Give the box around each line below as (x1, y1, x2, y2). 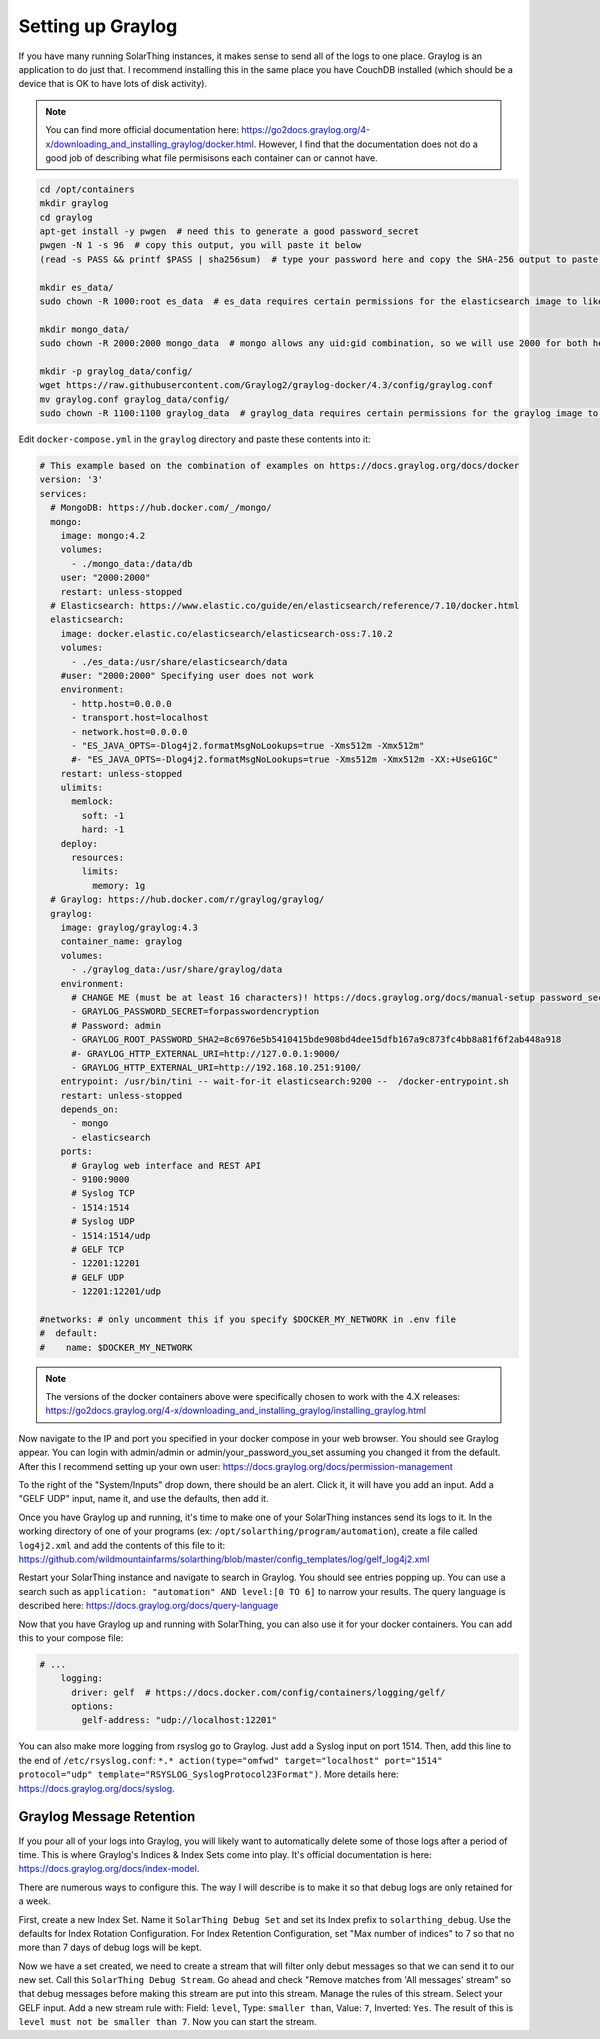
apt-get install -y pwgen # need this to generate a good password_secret (39, 226, 420, 237)
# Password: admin (71, 1020, 162, 1031)
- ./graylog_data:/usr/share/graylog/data (71, 964, 283, 975)
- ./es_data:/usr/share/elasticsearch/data (71, 656, 288, 667)
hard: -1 (81, 824, 125, 835)
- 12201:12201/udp (71, 1286, 162, 1297)
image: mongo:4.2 (60, 530, 146, 542)
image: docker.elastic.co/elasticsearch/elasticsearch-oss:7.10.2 (60, 628, 394, 639)
